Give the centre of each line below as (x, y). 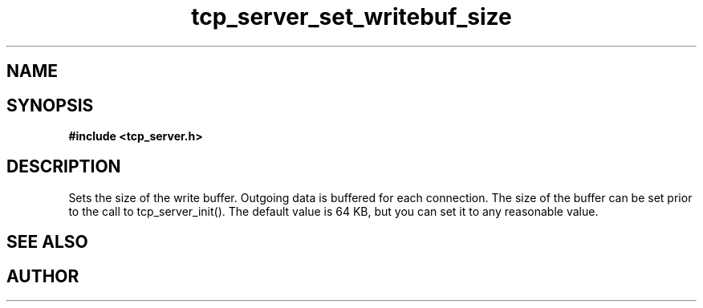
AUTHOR (43, 276)
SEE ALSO (47, 242)
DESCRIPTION (64, 167)
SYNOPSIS (50, 105)
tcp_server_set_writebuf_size (351, 17)
